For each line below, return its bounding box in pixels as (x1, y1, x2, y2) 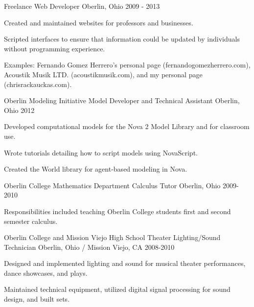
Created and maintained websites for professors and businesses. (4, 17, 193, 27)
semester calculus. (4, 216, 58, 226)
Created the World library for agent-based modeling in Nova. (4, 164, 187, 174)
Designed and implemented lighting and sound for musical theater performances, (4, 258, 246, 268)
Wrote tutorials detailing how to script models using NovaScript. (4, 147, 198, 157)
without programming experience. (4, 43, 105, 53)
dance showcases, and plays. (4, 267, 88, 278)
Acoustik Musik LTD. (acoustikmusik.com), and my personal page (4, 69, 203, 79)
